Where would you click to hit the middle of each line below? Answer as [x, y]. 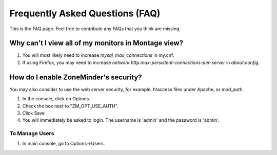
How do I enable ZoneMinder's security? [76, 77]
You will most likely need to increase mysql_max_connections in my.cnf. [98, 55]
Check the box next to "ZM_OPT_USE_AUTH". [71, 106]
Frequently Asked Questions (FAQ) [85, 13]
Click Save [34, 113]
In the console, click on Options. [56, 99]
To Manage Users [32, 134]
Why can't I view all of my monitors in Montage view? [96, 43]
